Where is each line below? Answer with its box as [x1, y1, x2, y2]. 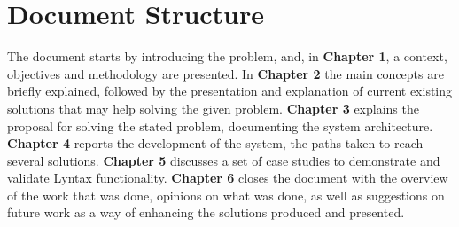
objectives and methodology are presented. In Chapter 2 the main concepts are [7, 64, 444, 82]
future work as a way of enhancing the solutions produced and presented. [7, 203, 405, 222]
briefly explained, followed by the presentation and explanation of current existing [7, 82, 453, 100]
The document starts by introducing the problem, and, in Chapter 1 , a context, [7, 47, 447, 66]
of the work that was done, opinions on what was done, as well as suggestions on [7, 185, 445, 204]
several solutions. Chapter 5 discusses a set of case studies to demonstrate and [7, 151, 440, 169]
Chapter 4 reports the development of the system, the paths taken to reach [7, 134, 424, 153]
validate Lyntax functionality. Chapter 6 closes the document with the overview [7, 168, 448, 187]
